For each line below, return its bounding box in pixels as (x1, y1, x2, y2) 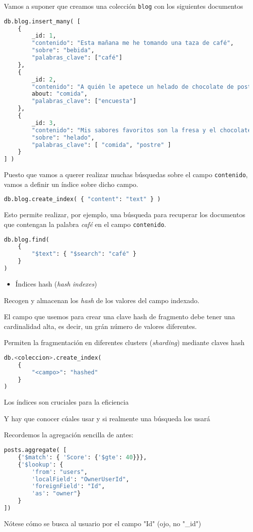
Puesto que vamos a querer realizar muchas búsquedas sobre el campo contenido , (4, 169, 248, 180)
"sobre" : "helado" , (32, 134, 95, 141)
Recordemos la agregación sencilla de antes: (4, 430, 134, 440)
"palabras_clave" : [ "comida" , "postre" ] (32, 141, 171, 148)
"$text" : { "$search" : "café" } (32, 250, 137, 258)
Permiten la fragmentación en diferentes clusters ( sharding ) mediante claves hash (4, 337, 245, 348)
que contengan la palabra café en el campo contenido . (4, 219, 166, 229)
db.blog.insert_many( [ (4, 18, 81, 25)
